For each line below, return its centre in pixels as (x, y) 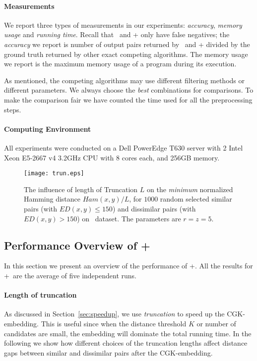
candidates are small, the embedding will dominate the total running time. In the (128, 333)
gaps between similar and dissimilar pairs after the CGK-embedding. (108, 352)
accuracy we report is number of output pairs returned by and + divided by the (127, 44)
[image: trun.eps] (54, 174)
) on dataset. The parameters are (129, 218)
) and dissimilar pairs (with (154, 208)
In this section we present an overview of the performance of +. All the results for (128, 266)
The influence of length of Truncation (81, 189)
